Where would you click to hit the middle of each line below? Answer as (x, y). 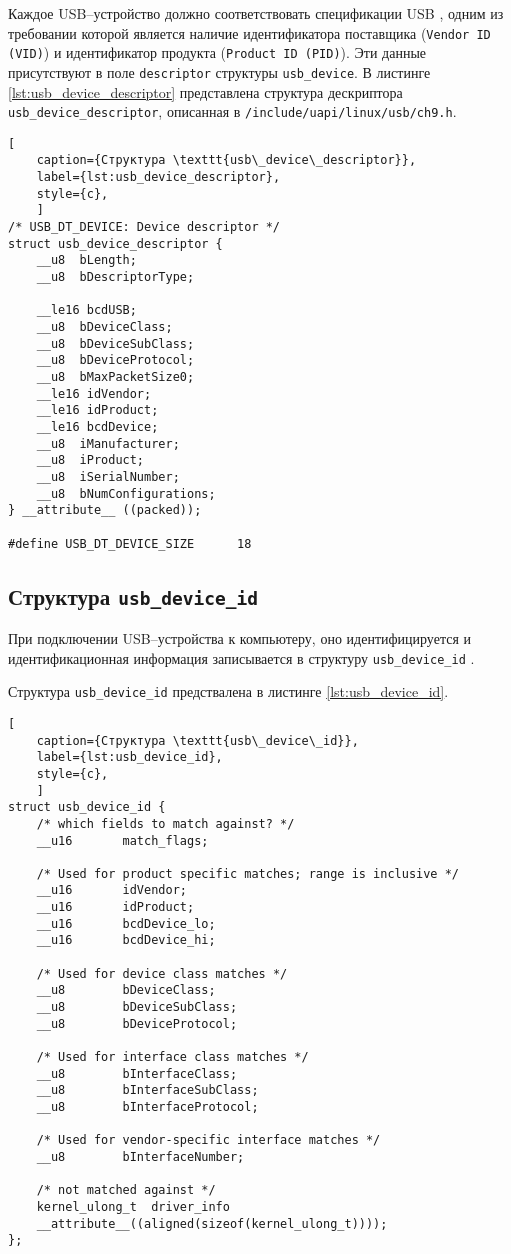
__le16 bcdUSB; (86, 310)
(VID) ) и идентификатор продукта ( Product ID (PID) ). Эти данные (217, 52)
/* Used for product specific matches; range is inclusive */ (248, 873)
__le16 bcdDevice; (97, 426)
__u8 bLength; (86, 260)
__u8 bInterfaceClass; (137, 1073)
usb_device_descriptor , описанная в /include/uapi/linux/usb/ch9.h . (232, 111)
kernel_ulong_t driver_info (133, 1206)
